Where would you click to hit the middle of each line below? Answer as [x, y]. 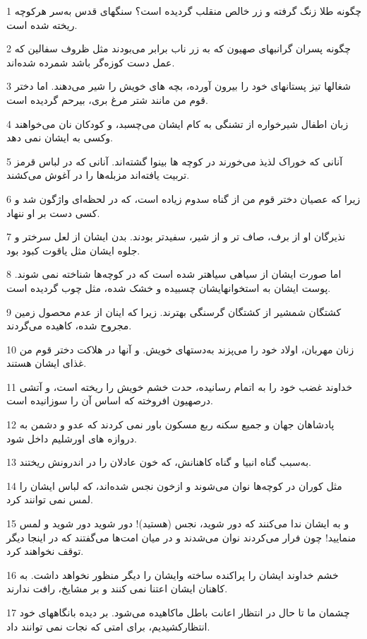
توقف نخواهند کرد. [45, 551]
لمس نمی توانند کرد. [50, 499]
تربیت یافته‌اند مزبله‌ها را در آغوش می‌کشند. [98, 175]
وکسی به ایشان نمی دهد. [60, 137]
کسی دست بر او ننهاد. [53, 212]
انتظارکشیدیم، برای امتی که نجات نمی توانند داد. [108, 626]
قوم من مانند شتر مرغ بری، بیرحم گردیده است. [107, 99]
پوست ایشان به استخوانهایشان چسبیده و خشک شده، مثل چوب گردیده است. [169, 287]
